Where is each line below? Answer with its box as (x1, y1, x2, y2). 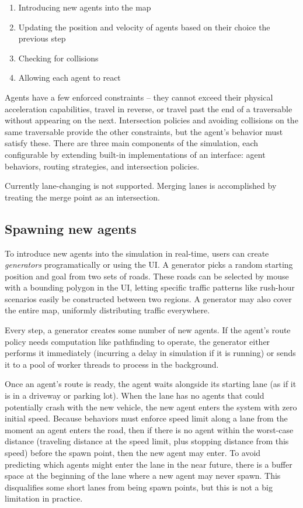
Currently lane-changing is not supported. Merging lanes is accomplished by (5, 179, 277, 192)
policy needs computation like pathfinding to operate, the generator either (5, 335, 270, 347)
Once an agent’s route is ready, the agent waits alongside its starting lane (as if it (5, 378, 297, 390)
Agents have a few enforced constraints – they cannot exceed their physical (5, 91, 273, 103)
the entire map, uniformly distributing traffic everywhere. (5, 304, 210, 316)
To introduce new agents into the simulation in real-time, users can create (5, 247, 269, 259)
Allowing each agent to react (18, 71, 121, 84)
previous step (18, 32, 66, 44)
